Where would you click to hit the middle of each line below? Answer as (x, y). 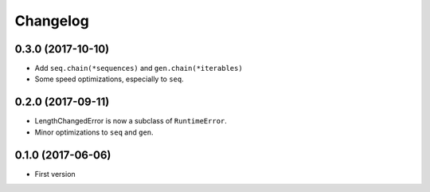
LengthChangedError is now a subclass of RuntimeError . (131, 121)
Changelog (52, 21)
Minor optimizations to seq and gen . (94, 132)
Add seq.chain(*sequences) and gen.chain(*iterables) (139, 69)
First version (55, 174)
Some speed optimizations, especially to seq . (109, 79)
